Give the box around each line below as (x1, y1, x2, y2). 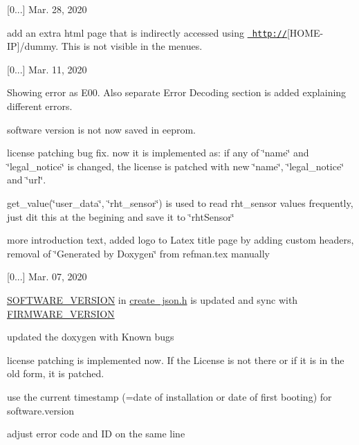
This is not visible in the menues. (61, 39, 203, 53)
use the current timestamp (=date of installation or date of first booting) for (7, 389, 332, 403)
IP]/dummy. (7, 39, 59, 53)
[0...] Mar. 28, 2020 (7, 2, 87, 16)
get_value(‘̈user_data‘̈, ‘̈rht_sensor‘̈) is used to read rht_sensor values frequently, (7, 196, 353, 210)
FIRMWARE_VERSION (7, 306, 115, 320)
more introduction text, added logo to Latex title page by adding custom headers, (7, 233, 354, 247)
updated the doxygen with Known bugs (7, 329, 174, 344)
